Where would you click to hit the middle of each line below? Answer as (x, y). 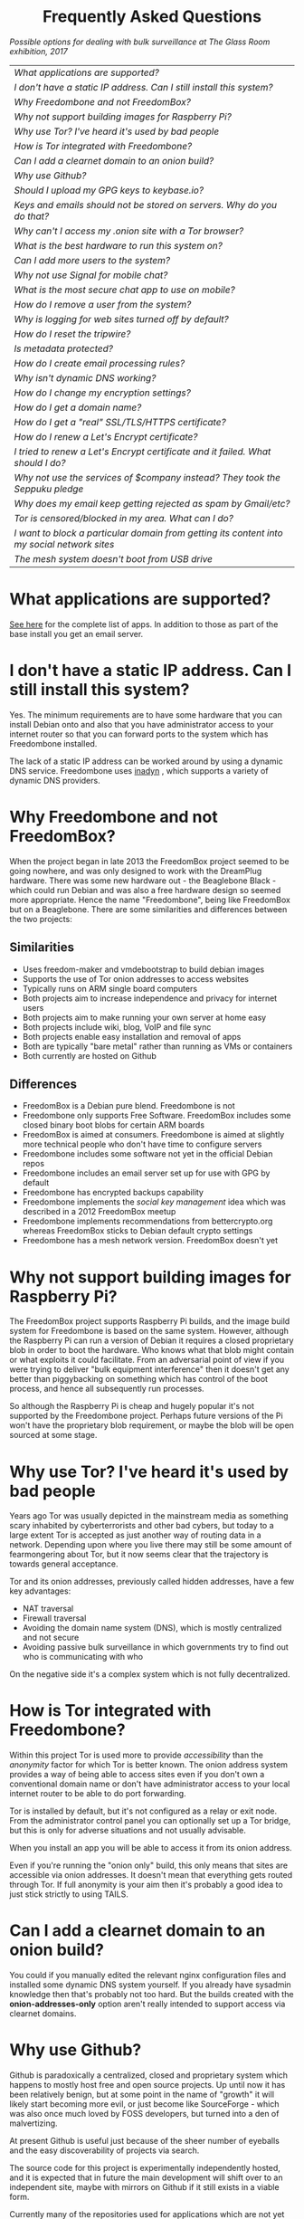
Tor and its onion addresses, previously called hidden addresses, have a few (152, 1582)
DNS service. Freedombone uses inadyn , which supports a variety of (139, 770)
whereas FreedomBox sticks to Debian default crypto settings (138, 1231)
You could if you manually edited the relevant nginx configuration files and (148, 1976)
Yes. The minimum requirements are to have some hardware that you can (146, 714)
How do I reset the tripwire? (72, 334)
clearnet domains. (43, 2014)
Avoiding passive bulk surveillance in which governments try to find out (156, 1647)
